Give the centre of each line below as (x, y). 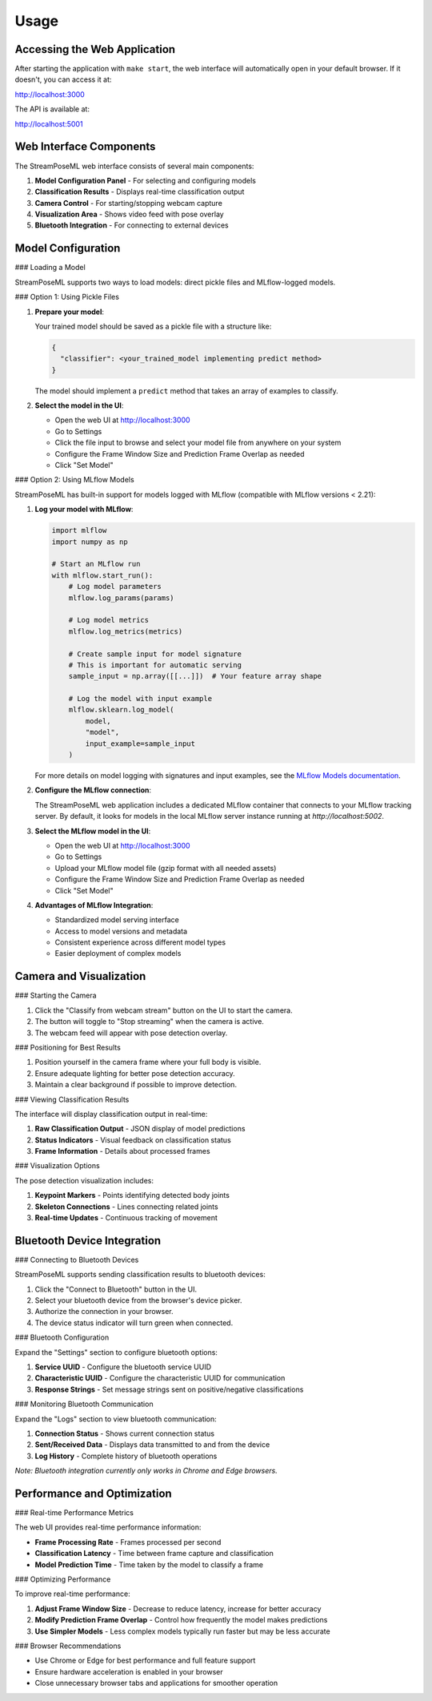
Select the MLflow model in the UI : (93, 831)
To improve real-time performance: (73, 1594)
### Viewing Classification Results (72, 1099)
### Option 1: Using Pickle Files (67, 297)
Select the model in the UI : (79, 405)
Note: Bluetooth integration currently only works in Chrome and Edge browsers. (146, 1471)
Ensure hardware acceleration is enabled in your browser (129, 1671)
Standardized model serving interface (117, 920)
